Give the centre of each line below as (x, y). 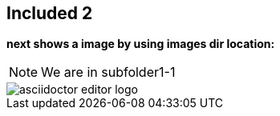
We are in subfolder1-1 (108, 72)
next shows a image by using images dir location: (141, 44)
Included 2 (50, 13)
